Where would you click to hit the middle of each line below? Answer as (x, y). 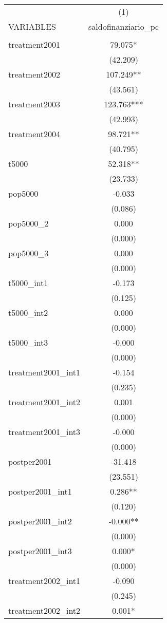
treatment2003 (34, 104)
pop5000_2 (29, 223)
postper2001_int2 (40, 521)
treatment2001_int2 (44, 402)
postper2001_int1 (40, 491)
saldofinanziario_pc (124, 26)
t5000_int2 (28, 313)
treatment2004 (34, 134)
